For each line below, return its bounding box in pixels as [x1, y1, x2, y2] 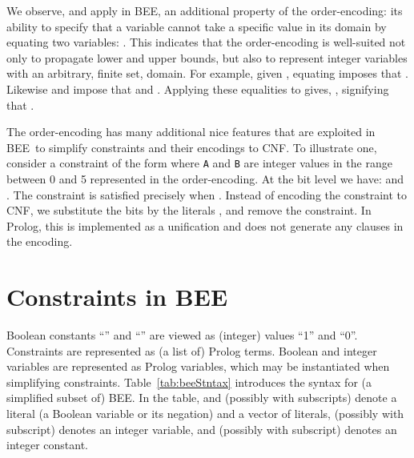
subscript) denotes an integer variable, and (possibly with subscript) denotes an [6, 420, 397, 437]
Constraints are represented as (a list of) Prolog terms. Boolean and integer [6, 342, 377, 359]
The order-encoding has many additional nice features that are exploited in [6, 123, 376, 140]
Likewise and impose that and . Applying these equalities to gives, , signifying [6, 80, 389, 97]
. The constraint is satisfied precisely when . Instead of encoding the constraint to [6, 186, 407, 203]
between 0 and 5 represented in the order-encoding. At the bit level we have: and [6, 171, 404, 187]
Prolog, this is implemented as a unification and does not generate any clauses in [6, 217, 404, 234]
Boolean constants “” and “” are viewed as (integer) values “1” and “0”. [6, 327, 358, 343]
